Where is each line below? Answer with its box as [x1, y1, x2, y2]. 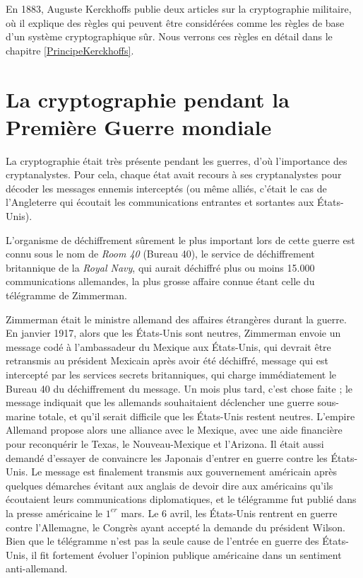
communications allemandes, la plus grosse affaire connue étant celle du [6, 274, 315, 289]
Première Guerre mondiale [6, 112, 272, 141]
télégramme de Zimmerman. [6, 288, 127, 303]
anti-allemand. [6, 561, 68, 576]
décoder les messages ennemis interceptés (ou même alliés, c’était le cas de [6, 180, 327, 195]
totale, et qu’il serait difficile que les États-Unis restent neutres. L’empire [38, 408, 355, 423]
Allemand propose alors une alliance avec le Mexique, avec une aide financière [6, 422, 343, 437]
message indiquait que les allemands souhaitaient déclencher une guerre [6, 395, 314, 410]
